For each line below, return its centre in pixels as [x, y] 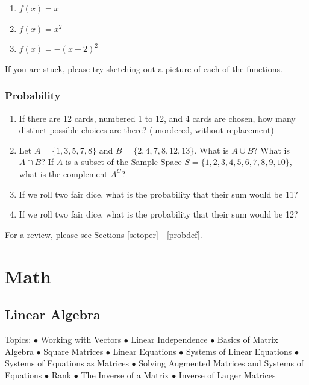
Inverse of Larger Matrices [227, 374]
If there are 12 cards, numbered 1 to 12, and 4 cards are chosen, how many [157, 118]
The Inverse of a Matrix [125, 374]
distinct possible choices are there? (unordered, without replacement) [146, 130]
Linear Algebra [53, 314]
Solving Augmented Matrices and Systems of [221, 363]
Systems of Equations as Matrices [67, 363]
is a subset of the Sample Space [123, 162]
